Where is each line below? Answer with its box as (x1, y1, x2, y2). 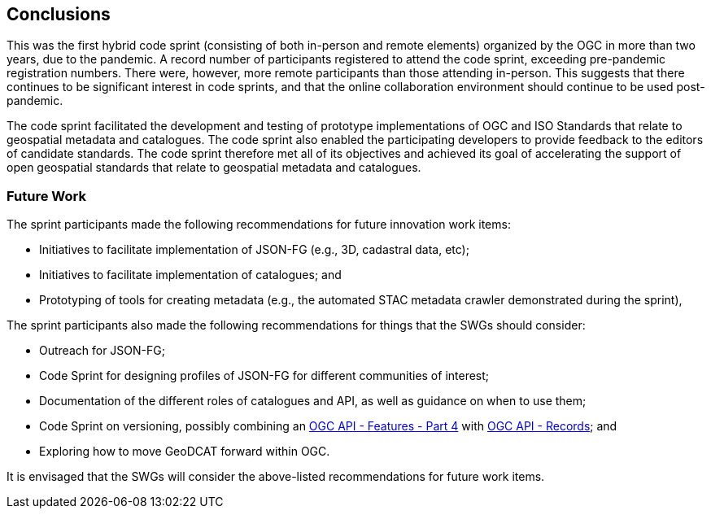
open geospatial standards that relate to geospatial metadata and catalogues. (7, 160, 421, 175)
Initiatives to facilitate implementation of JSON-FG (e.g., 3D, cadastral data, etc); (39, 242, 469, 257)
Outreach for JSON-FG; (39, 343, 165, 358)
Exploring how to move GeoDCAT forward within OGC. (39, 444, 330, 459)
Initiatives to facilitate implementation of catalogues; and (39, 268, 342, 282)
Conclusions (7, 4, 111, 24)
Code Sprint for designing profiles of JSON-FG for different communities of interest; (39, 369, 490, 383)
